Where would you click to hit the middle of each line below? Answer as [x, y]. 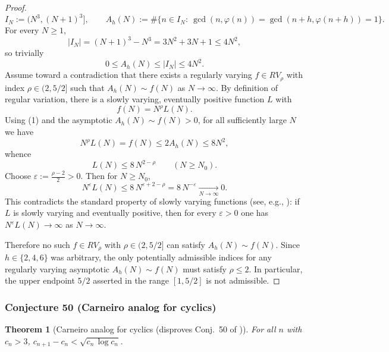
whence [18, 154]
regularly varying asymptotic [57, 268]
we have [19, 132]
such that [87, 87]
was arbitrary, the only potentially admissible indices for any [161, 257]
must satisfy [205, 268]
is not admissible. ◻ [243, 280]
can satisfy [186, 244]
